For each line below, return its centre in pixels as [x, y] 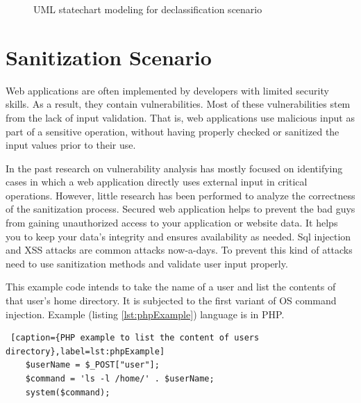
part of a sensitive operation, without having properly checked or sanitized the [173, 131]
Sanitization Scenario [109, 57]
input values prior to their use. [71, 145]
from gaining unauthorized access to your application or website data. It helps [172, 223]
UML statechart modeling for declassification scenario [148, 9]
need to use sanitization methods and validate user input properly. [147, 263]
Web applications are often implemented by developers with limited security [167, 90]
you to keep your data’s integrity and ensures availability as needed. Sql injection [178, 236]
